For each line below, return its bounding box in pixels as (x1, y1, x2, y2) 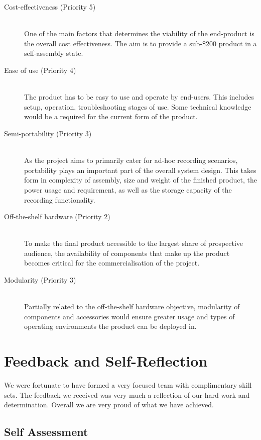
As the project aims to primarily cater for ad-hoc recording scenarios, (24, 155, 238, 165)
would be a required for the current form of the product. (24, 111, 198, 122)
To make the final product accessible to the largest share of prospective (24, 238, 243, 248)
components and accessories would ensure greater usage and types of (24, 311, 235, 321)
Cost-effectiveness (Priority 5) (4, 2, 96, 12)
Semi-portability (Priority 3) (4, 128, 92, 138)
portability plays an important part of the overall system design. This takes (24, 164, 256, 175)
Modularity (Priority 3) (4, 275, 76, 285)
